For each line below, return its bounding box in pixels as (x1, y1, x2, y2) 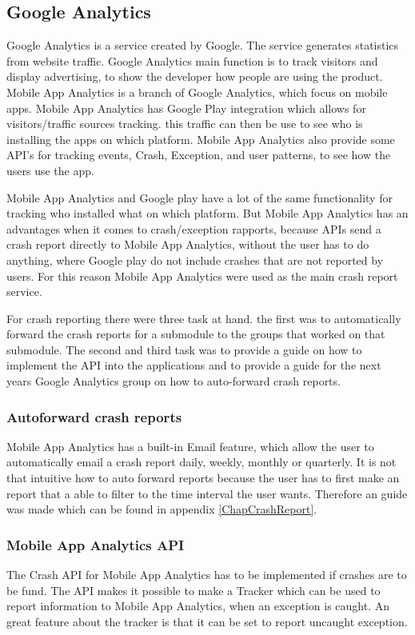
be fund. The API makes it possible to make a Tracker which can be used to (6, 581, 381, 598)
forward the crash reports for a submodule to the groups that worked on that (6, 325, 385, 342)
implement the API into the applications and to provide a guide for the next (6, 357, 381, 373)
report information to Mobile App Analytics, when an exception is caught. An (6, 597, 390, 614)
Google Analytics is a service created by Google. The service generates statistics (6, 37, 399, 54)
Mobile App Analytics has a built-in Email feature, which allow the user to (6, 437, 374, 454)
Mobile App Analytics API (6, 534, 185, 554)
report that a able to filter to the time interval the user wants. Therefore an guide (6, 485, 408, 501)
